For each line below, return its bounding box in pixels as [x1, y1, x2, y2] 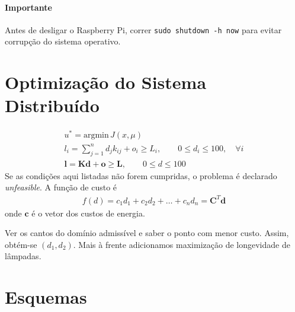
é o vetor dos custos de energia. [31, 206, 145, 219]
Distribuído [5, 93, 100, 117]
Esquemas [5, 285, 87, 309]
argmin [83, 131, 109, 140]
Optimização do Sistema [5, 70, 207, 94]
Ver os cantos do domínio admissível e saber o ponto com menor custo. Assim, [5, 227, 289, 239]
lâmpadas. [5, 250, 41, 262]
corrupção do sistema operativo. [5, 35, 121, 47]
